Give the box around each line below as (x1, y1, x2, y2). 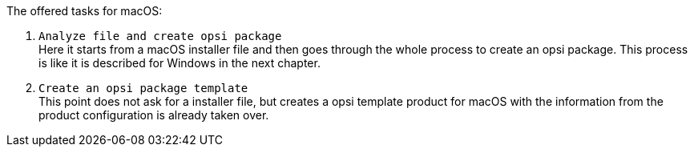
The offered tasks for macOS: (6, 4, 163, 18)
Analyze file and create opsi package (38, 30, 282, 42)
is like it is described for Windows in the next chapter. (38, 56, 321, 70)
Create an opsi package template (38, 82, 248, 95)
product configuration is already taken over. (38, 108, 269, 122)
